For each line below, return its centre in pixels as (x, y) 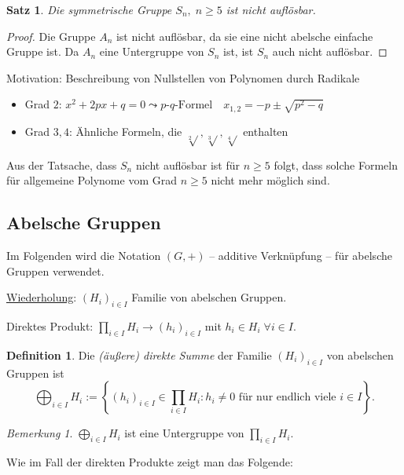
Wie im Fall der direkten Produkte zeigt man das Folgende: (150, 461)
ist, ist (239, 51)
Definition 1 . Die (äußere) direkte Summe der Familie (139, 354)
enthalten (266, 131)
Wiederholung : (42, 297)
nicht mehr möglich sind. (270, 180)
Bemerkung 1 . (40, 433)
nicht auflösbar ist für (188, 164)
